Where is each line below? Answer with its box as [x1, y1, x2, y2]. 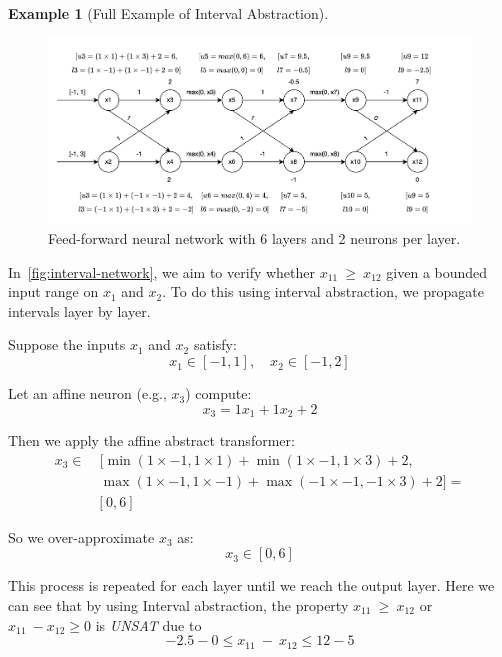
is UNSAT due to [95, 614, 202, 635]
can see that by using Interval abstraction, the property [8, 595, 349, 615]
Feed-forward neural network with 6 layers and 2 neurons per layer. [48, 228, 461, 249]
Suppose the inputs [8, 334, 126, 355]
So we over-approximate [8, 526, 155, 547]
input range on [8, 281, 99, 302]
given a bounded [386, 261, 488, 282]
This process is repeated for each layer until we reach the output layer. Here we [8, 575, 495, 596]
